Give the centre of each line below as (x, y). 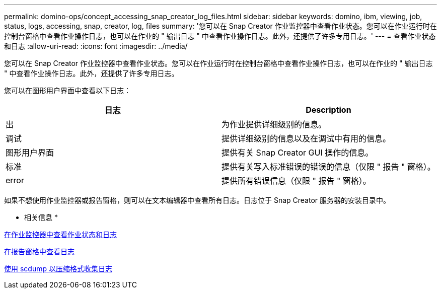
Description (328, 110)
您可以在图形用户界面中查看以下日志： (67, 90)
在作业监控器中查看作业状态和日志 (60, 234)
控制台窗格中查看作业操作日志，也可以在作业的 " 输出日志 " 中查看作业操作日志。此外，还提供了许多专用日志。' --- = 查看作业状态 (220, 36)
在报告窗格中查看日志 (39, 251)
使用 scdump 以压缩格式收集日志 (58, 269)
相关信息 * (41, 217)
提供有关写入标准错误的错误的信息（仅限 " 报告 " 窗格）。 (328, 167)
